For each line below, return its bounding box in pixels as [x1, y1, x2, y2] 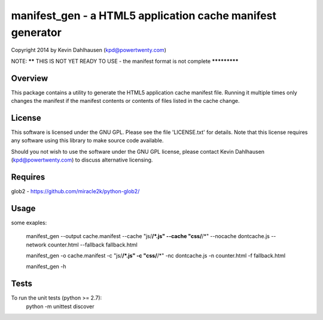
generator [11, 26, 62, 39]
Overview [11, 73, 48, 83]
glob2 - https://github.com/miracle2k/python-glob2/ [11, 188, 140, 195]
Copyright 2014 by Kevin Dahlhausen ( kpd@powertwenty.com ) [11, 47, 167, 54]
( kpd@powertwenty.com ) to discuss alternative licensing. [11, 156, 153, 164]
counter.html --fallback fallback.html [47, 241, 138, 248]
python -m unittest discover [26, 303, 95, 310]
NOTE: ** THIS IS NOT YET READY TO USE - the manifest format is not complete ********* [11, 57, 239, 65]
